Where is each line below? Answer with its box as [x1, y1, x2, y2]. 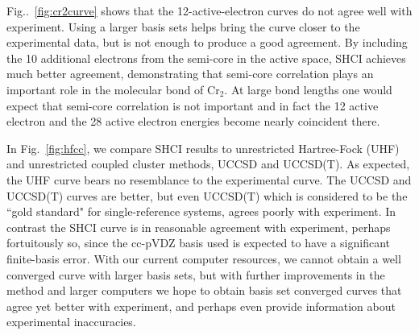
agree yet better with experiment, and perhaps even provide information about [6, 297, 396, 314]
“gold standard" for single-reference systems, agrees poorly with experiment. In [6, 203, 396, 220]
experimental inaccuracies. [6, 313, 136, 330]
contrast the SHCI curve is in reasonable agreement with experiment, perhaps [6, 218, 391, 235]
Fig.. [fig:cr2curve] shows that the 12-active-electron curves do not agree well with [6, 2, 413, 19]
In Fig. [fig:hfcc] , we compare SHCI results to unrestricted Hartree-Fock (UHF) [6, 139, 400, 156]
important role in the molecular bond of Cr [6, 81, 220, 97]
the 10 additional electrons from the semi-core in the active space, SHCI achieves [6, 49, 406, 66]
